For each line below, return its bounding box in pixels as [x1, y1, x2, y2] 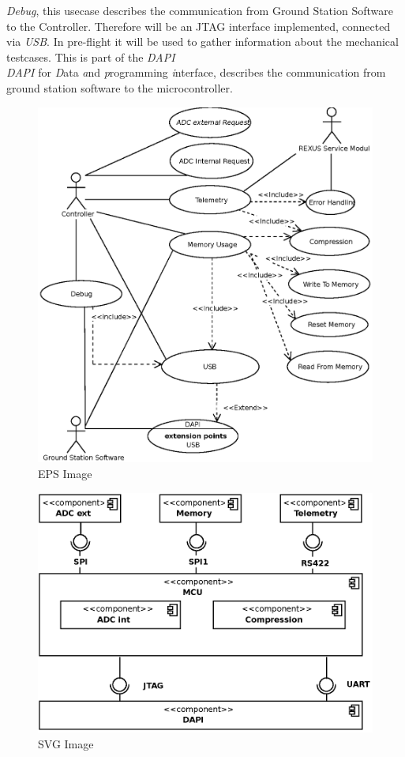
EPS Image [38, 465, 92, 482]
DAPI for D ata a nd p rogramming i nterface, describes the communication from [6, 64, 386, 81]
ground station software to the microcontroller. [6, 79, 233, 96]
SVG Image [38, 735, 94, 751]
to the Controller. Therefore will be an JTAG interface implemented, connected [6, 17, 391, 34]
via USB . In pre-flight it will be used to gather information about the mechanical [6, 33, 399, 50]
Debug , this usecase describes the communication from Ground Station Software [6, 2, 393, 18]
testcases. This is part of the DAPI [6, 48, 175, 65]
